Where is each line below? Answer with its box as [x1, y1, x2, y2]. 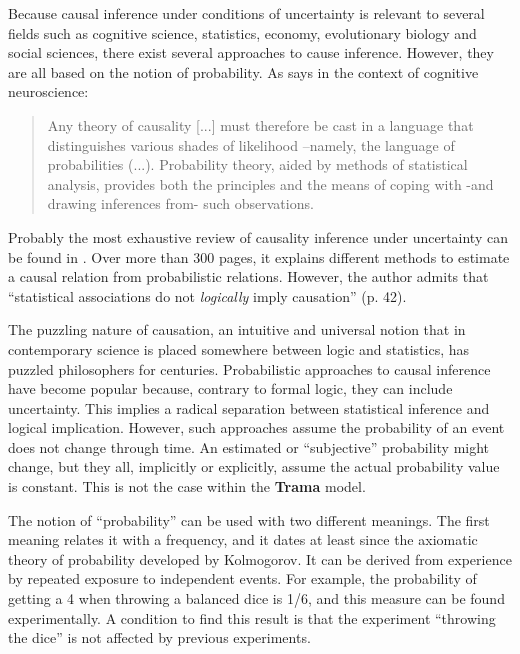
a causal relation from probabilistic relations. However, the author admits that [8, 266, 489, 287]
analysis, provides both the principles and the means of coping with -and [47, 173, 494, 194]
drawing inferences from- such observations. [47, 193, 314, 214]
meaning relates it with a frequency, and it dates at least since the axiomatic [8, 529, 478, 550]
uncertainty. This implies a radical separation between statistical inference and [8, 397, 490, 418]
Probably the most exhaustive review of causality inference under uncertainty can [8, 226, 508, 247]
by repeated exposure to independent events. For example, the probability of [8, 568, 477, 589]
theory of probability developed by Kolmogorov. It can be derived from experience [8, 548, 512, 569]
